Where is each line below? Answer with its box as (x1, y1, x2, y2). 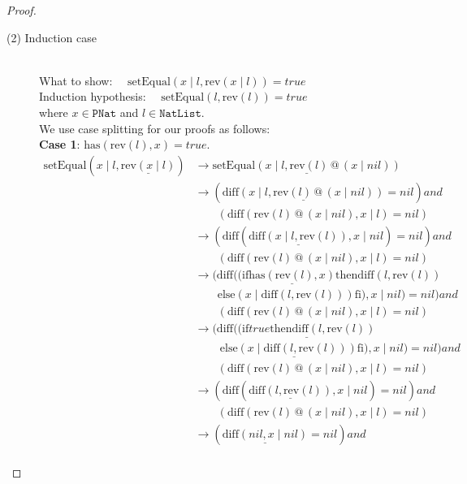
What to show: (39, 71, 113, 89)
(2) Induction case (6, 28, 97, 45)
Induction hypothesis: (39, 88, 146, 105)
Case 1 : (39, 136, 80, 153)
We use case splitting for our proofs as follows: (39, 119, 270, 136)
